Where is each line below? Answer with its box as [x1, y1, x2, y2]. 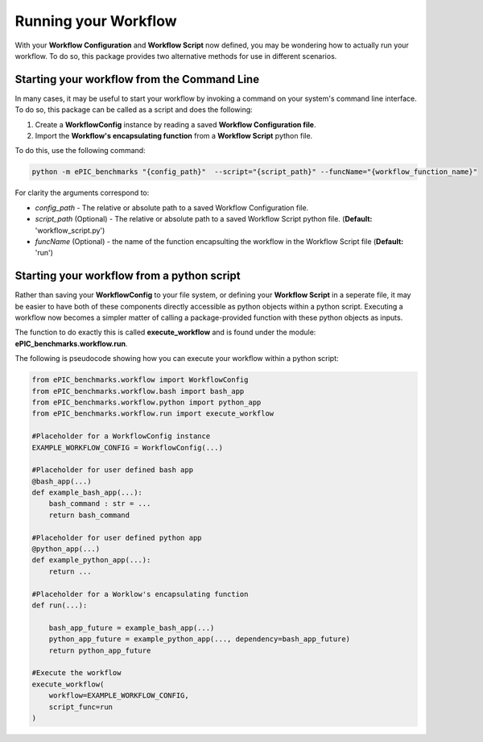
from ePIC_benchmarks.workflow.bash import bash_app [31, 387, 245, 396]
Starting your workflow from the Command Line [14, 73, 260, 86]
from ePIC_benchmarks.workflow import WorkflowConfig [31, 375, 249, 384]
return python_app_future [48, 645, 151, 655]
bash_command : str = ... [48, 500, 151, 508]
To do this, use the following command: [14, 146, 146, 155]
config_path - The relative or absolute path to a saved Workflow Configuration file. [35, 202, 309, 213]
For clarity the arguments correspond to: [14, 188, 150, 197]
